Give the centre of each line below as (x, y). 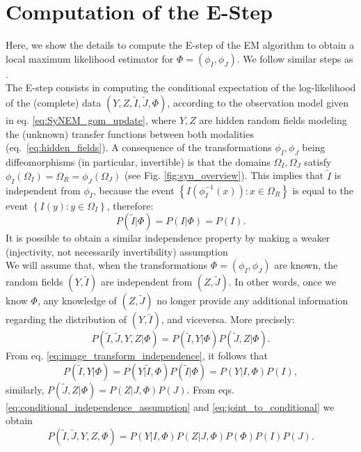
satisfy (318, 161)
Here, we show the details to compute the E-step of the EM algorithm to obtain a (180, 45)
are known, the (306, 265)
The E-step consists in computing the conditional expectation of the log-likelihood (181, 87)
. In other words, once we (282, 282)
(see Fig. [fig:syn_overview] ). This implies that (224, 175)
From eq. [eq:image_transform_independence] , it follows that (137, 356)
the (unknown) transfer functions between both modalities (130, 133)
